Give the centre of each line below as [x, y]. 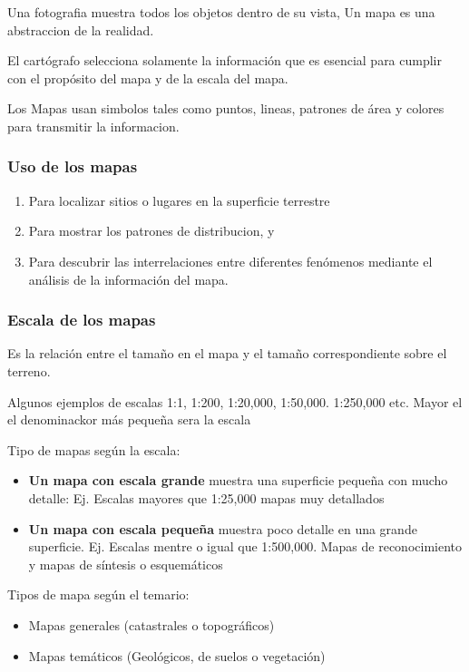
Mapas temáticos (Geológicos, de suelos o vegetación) [177, 655]
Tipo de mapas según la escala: [94, 449]
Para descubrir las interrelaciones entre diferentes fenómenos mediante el [230, 261]
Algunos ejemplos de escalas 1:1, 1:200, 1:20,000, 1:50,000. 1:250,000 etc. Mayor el [235, 401]
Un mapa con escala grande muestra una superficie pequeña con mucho [238, 480]
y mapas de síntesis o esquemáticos [126, 564]
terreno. [29, 370]
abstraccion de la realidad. [81, 29]
